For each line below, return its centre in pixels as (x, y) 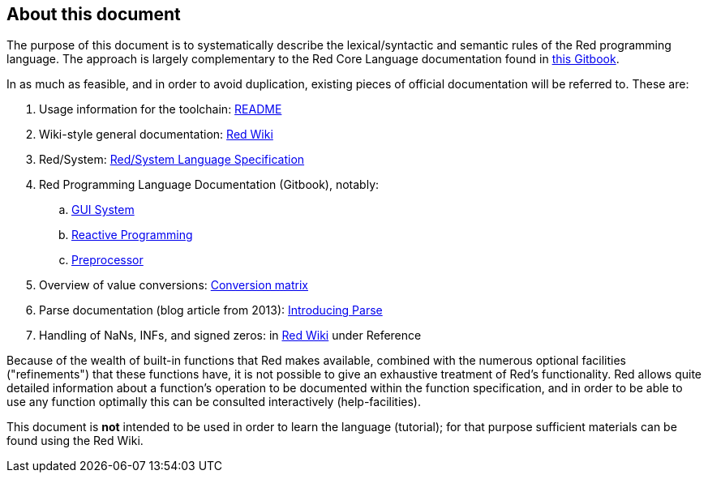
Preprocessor (107, 260)
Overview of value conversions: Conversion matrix (174, 285)
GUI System (103, 210)
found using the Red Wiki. (75, 441)
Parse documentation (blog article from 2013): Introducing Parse (211, 310)
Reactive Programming (132, 235)
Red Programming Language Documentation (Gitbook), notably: (209, 185)
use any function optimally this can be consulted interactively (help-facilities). (214, 402)
